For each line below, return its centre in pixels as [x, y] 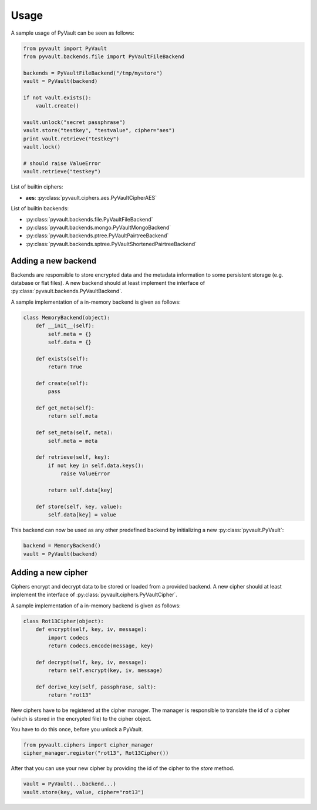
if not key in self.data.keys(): [96, 465]
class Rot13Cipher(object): [63, 621]
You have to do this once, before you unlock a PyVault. [77, 730]
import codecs [68, 638]
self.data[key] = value [82, 515]
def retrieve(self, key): [73, 457]
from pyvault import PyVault [65, 48]
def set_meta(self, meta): [75, 433]
